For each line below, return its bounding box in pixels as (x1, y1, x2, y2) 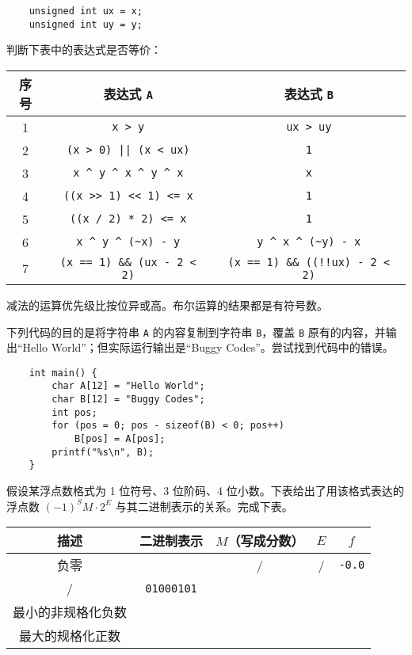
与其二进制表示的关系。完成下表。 (115, 497, 293, 514)
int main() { (29, 367, 97, 379)
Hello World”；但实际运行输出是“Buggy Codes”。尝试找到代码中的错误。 (22, 339, 394, 356)
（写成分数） (227, 531, 304, 550)
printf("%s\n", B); (51, 446, 154, 458)
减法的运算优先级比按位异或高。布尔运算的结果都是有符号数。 (6, 296, 328, 313)
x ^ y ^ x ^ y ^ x (73, 166, 184, 180)
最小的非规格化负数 (13, 603, 128, 622)
